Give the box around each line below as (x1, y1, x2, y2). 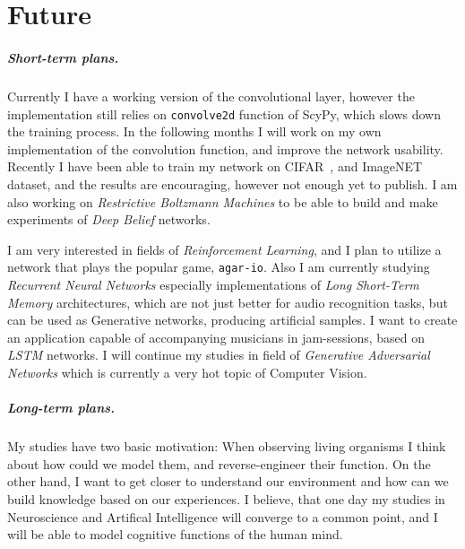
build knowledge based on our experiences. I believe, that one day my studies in (7, 489, 445, 508)
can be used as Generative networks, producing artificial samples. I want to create (7, 310, 458, 329)
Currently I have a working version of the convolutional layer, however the (7, 86, 415, 105)
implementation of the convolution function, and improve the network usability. (7, 139, 443, 158)
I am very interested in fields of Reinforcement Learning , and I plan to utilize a (7, 240, 442, 258)
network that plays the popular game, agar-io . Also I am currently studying (7, 257, 430, 276)
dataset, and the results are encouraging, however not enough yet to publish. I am (7, 174, 458, 193)
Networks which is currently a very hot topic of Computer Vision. (7, 362, 367, 381)
